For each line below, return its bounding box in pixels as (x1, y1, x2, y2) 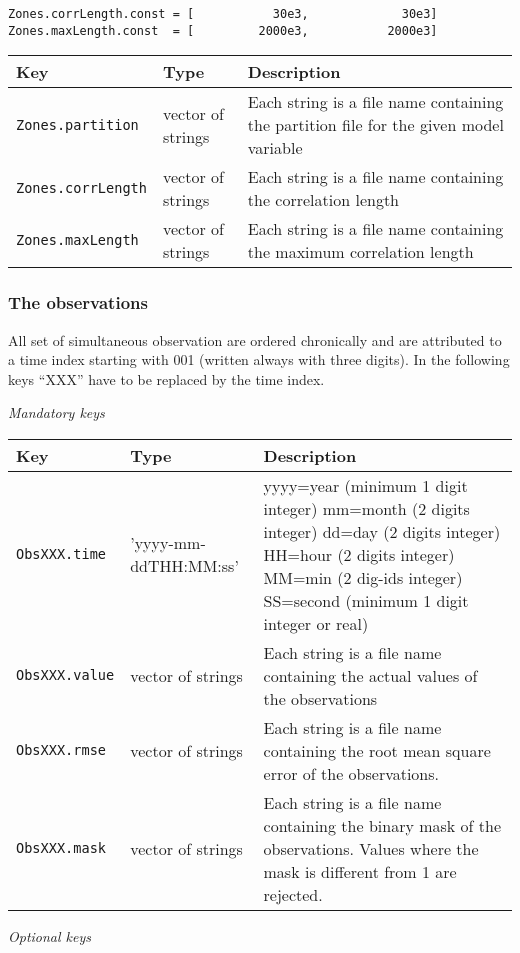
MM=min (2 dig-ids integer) (263, 565, 463, 589)
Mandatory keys (8, 402, 105, 423)
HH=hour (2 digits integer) (263, 542, 455, 566)
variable (247, 136, 303, 160)
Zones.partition (16, 116, 139, 133)
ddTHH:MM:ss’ (130, 554, 239, 578)
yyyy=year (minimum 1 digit (263, 473, 468, 497)
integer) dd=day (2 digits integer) (263, 519, 501, 543)
